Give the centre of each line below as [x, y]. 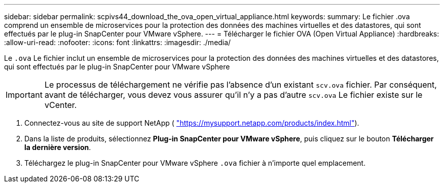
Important [24, 95]
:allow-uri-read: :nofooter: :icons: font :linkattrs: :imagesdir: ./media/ [118, 42]
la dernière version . [58, 147]
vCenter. [61, 105]
